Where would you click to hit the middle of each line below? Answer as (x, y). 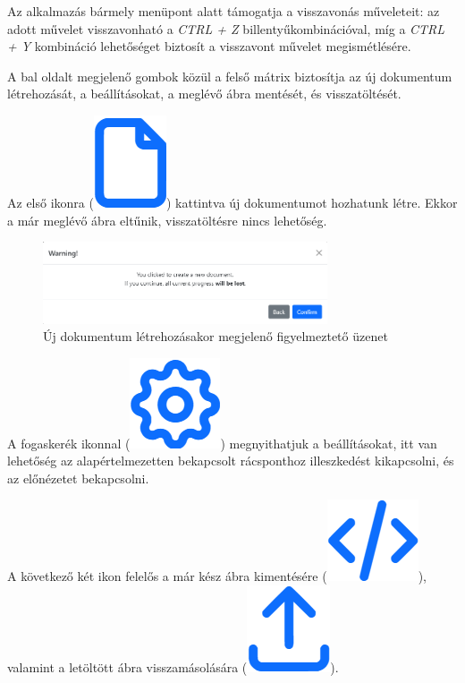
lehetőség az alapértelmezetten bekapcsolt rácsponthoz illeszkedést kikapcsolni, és (231, 461)
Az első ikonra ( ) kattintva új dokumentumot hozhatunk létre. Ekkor (232, 202)
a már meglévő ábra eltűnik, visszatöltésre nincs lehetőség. (167, 220)
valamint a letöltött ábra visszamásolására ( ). (173, 667)
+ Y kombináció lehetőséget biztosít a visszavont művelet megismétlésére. (209, 46)
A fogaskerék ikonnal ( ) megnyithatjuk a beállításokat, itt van (222, 443)
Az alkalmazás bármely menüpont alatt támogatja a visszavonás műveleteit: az (224, 11)
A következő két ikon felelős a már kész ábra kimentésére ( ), (217, 576)
